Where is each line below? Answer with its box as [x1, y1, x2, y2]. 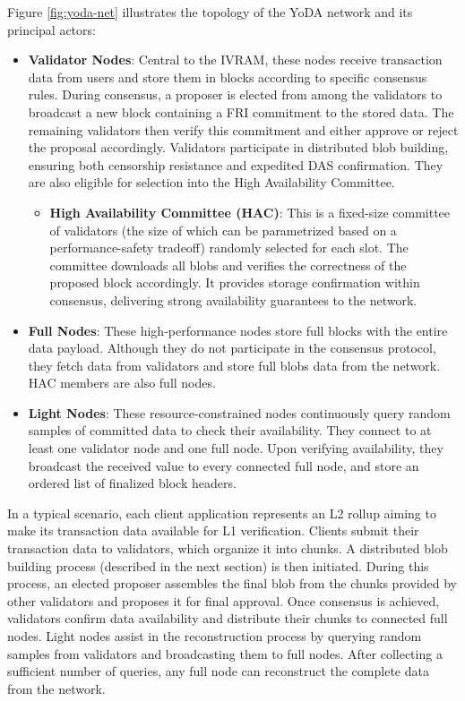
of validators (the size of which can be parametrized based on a [49, 220, 397, 239]
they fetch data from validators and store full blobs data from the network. [28, 355, 441, 374]
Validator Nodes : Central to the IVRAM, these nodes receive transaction [28, 50, 443, 69]
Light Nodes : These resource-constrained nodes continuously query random [28, 403, 451, 422]
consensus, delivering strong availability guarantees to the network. [49, 290, 418, 309]
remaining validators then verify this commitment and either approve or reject [28, 120, 459, 139]
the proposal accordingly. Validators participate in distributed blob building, [28, 138, 449, 157]
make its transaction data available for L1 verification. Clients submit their [7, 521, 419, 540]
